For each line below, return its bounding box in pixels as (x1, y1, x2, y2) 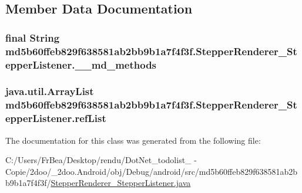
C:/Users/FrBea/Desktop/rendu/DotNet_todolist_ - (5, 154, 197, 166)
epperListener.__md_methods (5, 57, 157, 72)
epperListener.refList (5, 111, 106, 126)
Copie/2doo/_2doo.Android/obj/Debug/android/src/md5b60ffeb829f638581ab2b (5, 165, 298, 177)
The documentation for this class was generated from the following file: (5, 134, 261, 146)
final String (5, 30, 60, 45)
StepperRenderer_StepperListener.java (51, 177, 191, 189)
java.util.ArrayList (5, 84, 94, 99)
